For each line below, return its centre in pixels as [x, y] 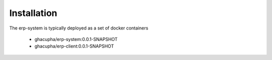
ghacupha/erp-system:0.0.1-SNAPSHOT [76, 39]
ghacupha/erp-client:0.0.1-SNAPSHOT [74, 46]
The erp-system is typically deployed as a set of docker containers [79, 28]
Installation [33, 13]
